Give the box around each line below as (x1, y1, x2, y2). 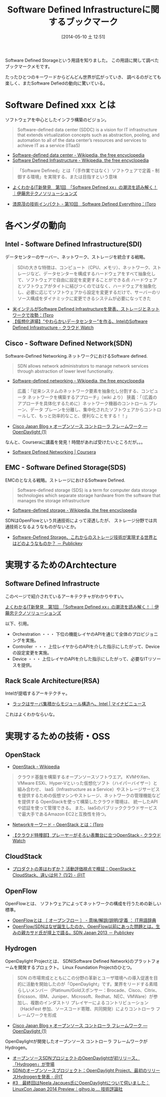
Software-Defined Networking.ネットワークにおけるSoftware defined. (5, 353, 148, 359)
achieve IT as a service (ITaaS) (17, 142, 80, 148)
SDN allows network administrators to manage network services (17, 363, 149, 369)
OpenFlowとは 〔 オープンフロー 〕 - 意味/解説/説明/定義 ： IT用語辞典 (12, 917, 157, 923)
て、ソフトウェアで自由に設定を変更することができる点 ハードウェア (17, 276, 158, 282)
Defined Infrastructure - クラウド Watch (12, 325, 94, 330)
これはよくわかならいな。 (5, 712, 57, 717)
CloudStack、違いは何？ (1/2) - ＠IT (12, 872, 86, 878)
